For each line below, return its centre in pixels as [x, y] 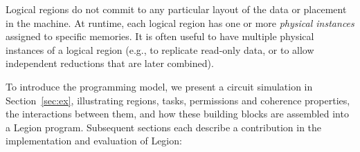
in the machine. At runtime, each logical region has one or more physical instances [180, 22]
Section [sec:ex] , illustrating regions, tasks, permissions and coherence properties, [178, 100]
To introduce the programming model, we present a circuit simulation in [159, 86]
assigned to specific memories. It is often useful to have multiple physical [160, 36]
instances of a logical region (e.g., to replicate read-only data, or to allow [160, 49]
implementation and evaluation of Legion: [94, 141]
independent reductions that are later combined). [110, 63]
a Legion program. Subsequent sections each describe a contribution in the [164, 127]
